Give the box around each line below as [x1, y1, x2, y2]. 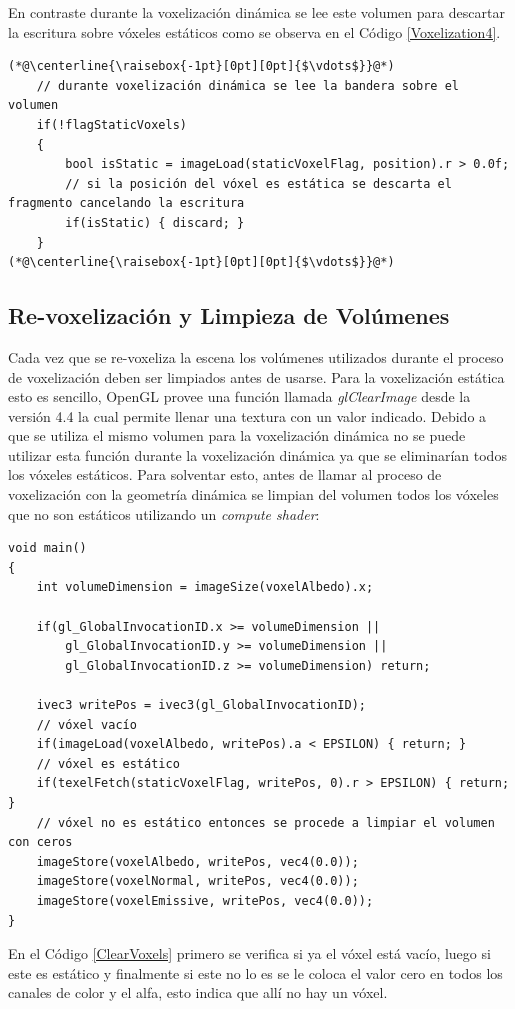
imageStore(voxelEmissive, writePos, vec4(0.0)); [36, 893, 374, 908]
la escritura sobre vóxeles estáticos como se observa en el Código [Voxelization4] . [8, 21, 501, 42]
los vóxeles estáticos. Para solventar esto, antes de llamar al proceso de [8, 464, 442, 485]
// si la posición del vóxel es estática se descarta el [65, 176, 452, 191]
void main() [8, 541, 87, 556]
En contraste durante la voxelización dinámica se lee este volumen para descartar [8, 2, 505, 22]
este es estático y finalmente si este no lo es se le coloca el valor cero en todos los [8, 962, 503, 983]
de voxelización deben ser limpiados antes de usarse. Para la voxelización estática [8, 366, 505, 387]
